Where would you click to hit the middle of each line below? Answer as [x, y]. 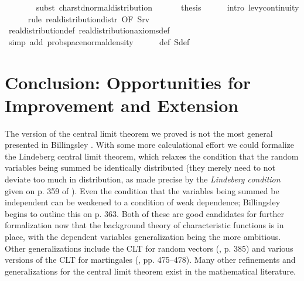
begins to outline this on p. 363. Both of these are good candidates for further [145, 213]
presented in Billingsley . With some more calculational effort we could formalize [150, 145]
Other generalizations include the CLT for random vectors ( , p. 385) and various [149, 248]
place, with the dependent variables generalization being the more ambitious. [143, 237]
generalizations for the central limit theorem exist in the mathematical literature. [150, 271]
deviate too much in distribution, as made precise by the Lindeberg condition [143, 179]
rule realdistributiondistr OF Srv [89, 18]
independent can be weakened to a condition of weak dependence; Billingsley [143, 202]
